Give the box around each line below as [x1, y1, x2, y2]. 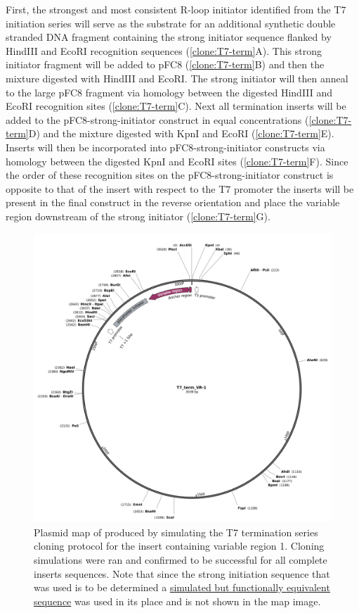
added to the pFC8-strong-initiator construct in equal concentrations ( [6, 112, 309, 127]
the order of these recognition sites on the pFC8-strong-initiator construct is [6, 168, 334, 182]
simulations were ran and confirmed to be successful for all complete [34, 552, 327, 567]
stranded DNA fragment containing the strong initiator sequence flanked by [6, 30, 332, 44]
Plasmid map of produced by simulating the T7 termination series [34, 524, 318, 539]
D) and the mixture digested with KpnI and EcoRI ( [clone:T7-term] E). [28, 126, 334, 141]
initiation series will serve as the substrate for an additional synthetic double [6, 15, 336, 30]
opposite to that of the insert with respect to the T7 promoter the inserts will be [6, 181, 354, 196]
